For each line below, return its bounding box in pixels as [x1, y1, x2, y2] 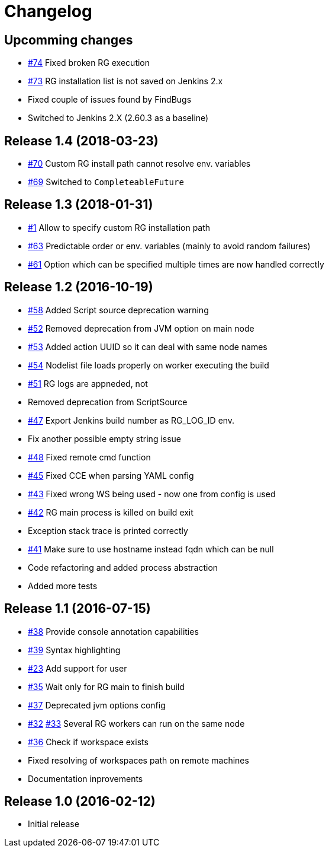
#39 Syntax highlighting [28, 644, 121, 655]
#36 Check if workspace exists [28, 736, 149, 747]
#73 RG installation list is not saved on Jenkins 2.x [28, 76, 223, 87]
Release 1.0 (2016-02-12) [4, 793, 156, 809]
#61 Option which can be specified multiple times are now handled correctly [28, 259, 324, 269]
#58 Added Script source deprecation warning [28, 304, 209, 315]
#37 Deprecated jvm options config [28, 700, 166, 710]
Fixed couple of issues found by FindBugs [28, 94, 192, 105]
